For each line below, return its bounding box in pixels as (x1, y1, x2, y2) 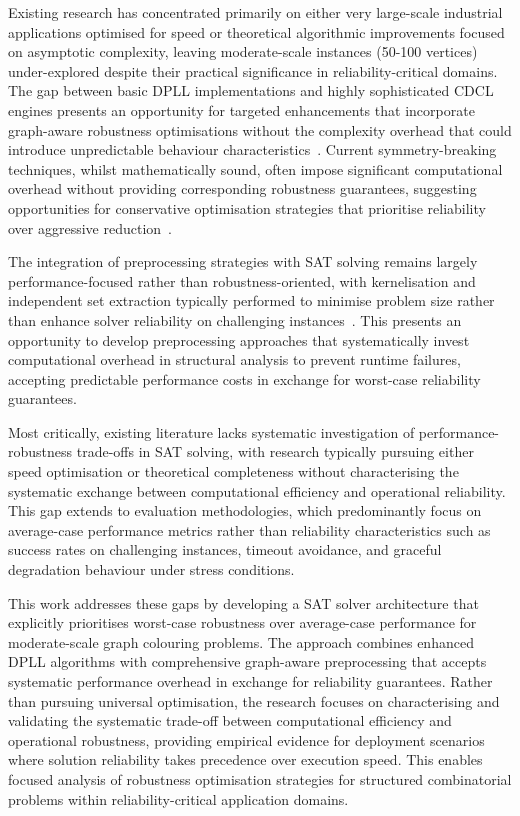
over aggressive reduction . (8, 217, 172, 238)
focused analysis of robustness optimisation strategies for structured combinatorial (8, 768, 512, 789)
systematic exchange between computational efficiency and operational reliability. (8, 480, 506, 501)
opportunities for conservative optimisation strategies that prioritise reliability (8, 197, 486, 218)
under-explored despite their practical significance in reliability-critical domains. (8, 60, 498, 81)
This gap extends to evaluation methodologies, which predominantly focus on (8, 500, 482, 521)
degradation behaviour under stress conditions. (8, 559, 295, 580)
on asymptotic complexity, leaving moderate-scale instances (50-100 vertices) (8, 41, 478, 62)
